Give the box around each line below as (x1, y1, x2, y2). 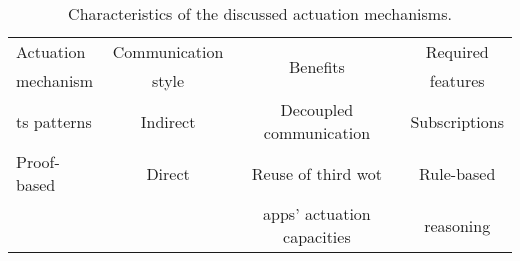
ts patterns (16, 109, 92, 133)
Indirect (140, 109, 196, 133)
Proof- (16, 150, 60, 173)
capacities (283, 225, 351, 248)
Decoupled (280, 98, 354, 121)
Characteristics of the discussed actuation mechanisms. (68, 2, 452, 25)
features (429, 69, 485, 92)
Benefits (288, 54, 345, 78)
